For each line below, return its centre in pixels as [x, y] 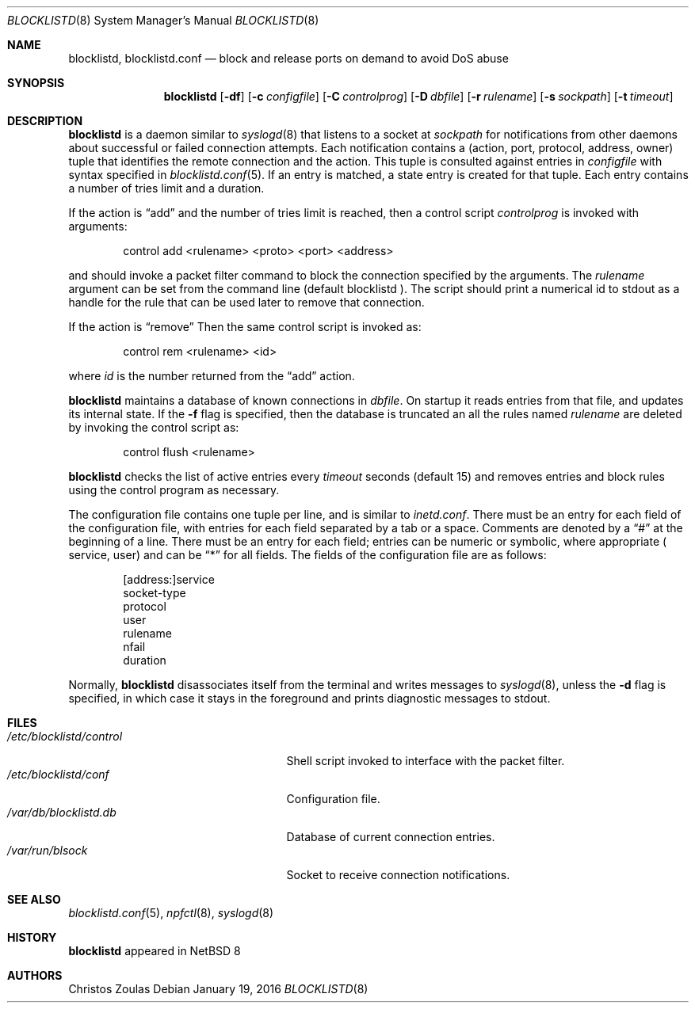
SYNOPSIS [36, 83]
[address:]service [169, 579]
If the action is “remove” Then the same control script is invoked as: [245, 327]
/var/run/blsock [48, 850]
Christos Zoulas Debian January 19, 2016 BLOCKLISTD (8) [218, 989]
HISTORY [32, 937]
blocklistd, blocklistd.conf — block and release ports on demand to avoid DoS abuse [288, 58]
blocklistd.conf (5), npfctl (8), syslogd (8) [171, 913]
